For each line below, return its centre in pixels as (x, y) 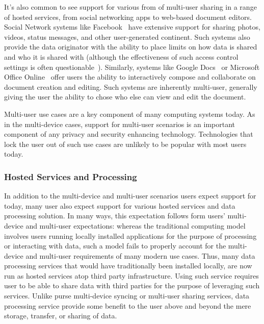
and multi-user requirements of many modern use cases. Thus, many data (140, 255)
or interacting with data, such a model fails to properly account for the (115, 246)
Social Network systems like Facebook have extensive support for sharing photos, (132, 27)
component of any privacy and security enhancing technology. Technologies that (129, 134)
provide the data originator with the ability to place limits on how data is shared (131, 47)
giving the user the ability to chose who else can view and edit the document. (125, 97)
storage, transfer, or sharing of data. (61, 316)
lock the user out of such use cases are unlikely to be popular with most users (125, 144)
